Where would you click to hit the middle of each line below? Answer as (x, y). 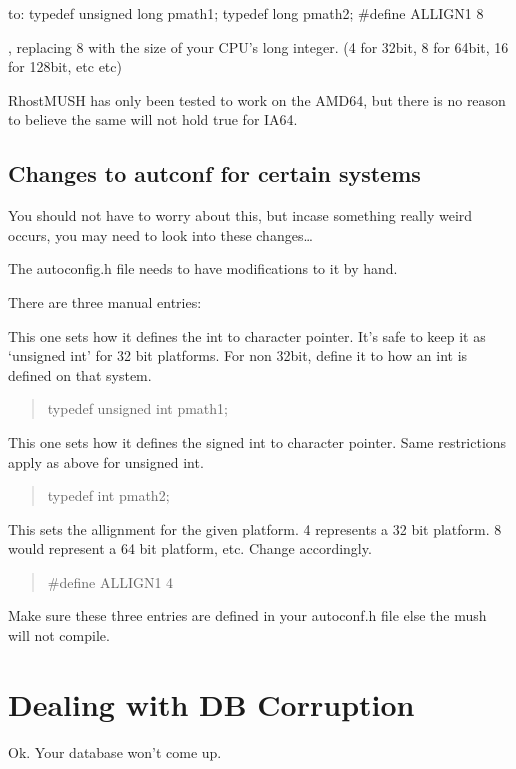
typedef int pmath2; (108, 495)
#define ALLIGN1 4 (110, 581)
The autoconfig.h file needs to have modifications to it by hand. (203, 268)
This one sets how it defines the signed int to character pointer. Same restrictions (257, 441)
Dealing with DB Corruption (211, 703)
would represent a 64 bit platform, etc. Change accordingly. (190, 548)
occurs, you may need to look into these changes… (160, 234)
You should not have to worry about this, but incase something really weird (240, 215)
